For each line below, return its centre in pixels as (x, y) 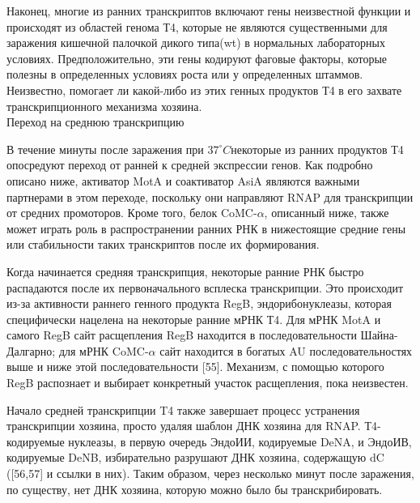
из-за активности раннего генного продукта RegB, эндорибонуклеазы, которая (199, 303)
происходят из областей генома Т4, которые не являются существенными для (197, 26)
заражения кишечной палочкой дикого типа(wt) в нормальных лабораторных (196, 43)
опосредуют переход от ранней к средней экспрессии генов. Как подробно (190, 165)
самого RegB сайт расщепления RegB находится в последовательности (182, 335)
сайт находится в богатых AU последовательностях (286, 350)
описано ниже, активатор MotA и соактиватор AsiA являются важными (183, 180)
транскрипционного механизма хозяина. (104, 106)
